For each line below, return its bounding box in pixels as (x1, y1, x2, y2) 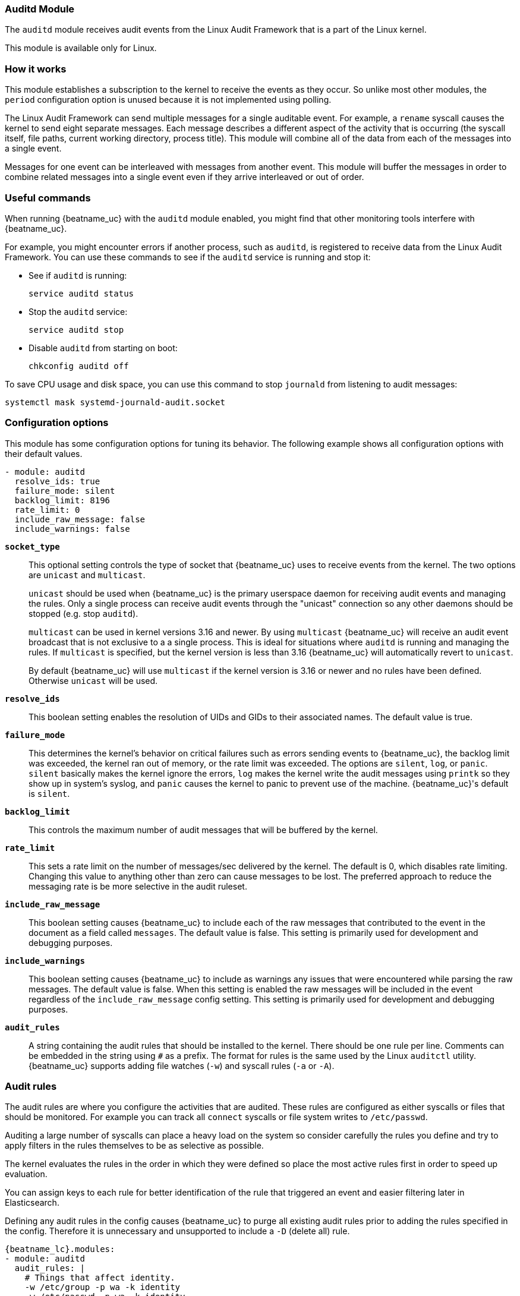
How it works (5, 62, 67, 75)
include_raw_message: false (14, 514, 146, 524)
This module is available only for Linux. (5, 43, 157, 53)
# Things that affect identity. (24, 1273, 175, 1283)
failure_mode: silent (14, 485, 115, 496)
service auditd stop (29, 324, 124, 335)
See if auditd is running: (29, 270, 127, 280)
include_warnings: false (14, 524, 130, 534)
